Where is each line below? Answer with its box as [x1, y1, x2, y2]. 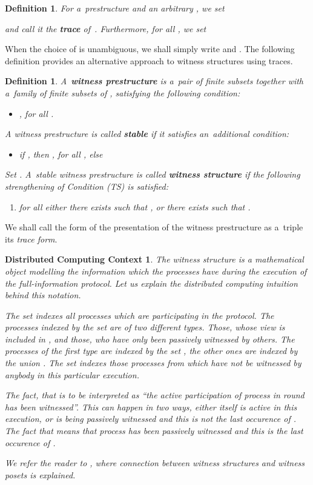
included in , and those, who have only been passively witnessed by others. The [5, 332, 295, 345]
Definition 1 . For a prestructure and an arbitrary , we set [5, 2, 225, 14]
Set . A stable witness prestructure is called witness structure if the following [5, 168, 300, 181]
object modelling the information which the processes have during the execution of [5, 264, 307, 277]
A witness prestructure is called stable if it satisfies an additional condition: [5, 127, 289, 140]
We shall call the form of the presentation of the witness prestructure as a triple [5, 221, 303, 233]
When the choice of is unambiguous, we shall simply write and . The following [5, 42, 295, 55]
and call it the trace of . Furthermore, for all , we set [5, 22, 206, 35]
